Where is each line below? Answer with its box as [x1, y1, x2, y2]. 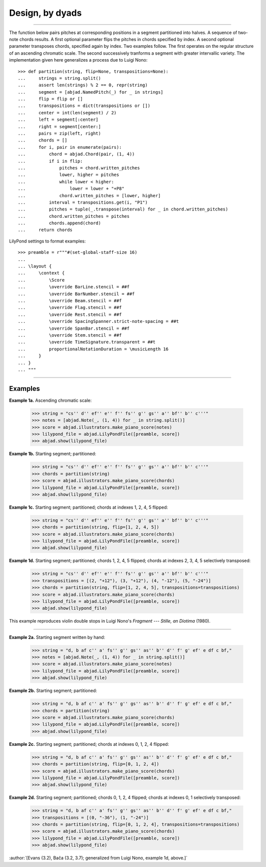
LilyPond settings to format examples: [9, 238, 86, 244]
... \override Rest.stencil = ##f [18, 312, 122, 317]
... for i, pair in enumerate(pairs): [18, 144, 122, 150]
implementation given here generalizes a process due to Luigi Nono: [9, 57, 148, 63]
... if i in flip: [18, 158, 83, 164]
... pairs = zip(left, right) [18, 131, 101, 137]
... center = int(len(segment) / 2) [18, 110, 117, 115]
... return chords [18, 227, 73, 233]
